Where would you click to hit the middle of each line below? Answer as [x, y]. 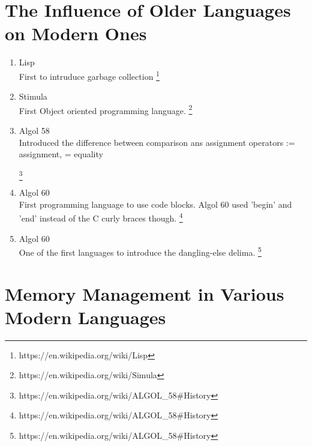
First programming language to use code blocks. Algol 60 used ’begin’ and [155, 204]
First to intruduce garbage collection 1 [89, 75]
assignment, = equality [61, 154]
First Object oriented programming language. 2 [106, 109]
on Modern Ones [76, 33]
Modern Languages [85, 317]
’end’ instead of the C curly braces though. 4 [101, 217]
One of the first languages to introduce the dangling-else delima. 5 [140, 251]
